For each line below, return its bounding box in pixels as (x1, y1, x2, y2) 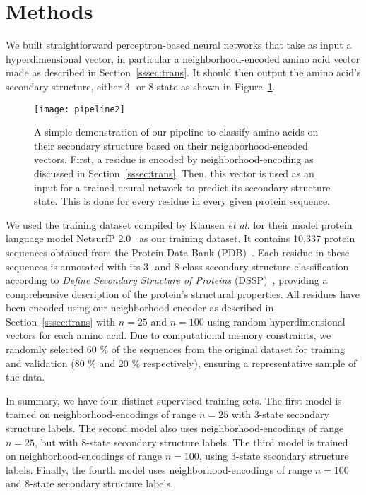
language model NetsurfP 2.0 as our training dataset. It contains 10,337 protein (6, 231, 355, 246)
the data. (6, 369, 45, 384)
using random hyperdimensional (207, 314, 346, 328)
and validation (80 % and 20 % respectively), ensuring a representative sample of (6, 355, 357, 370)
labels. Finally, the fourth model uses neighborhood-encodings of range (6, 462, 312, 477)
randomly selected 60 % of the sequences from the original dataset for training (6, 342, 345, 357)
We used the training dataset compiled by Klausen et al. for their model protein (6, 217, 353, 232)
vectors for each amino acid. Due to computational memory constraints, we (6, 328, 331, 342)
